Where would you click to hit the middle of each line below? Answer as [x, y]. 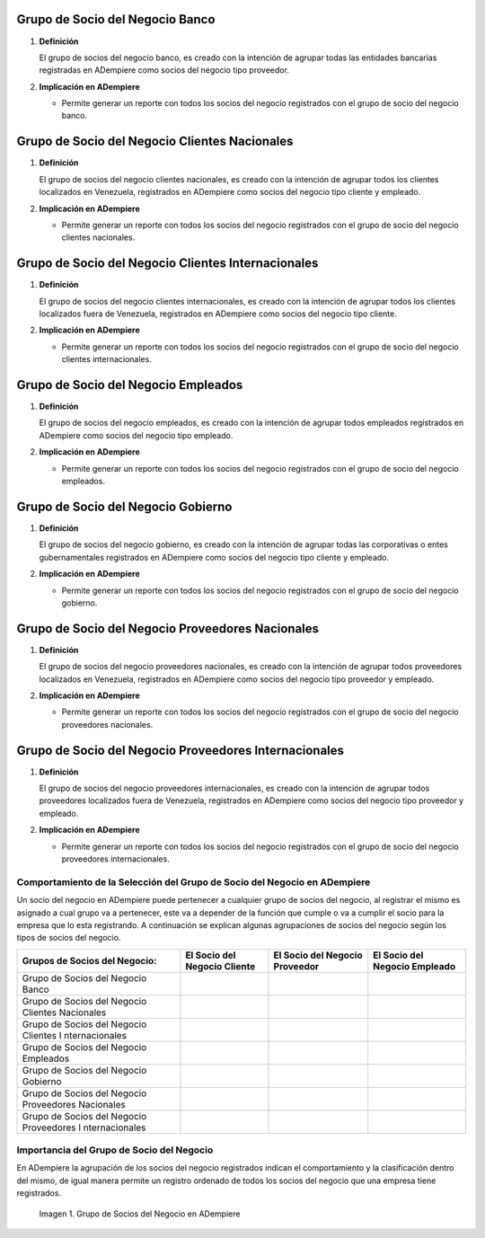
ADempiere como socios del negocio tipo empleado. [136, 435]
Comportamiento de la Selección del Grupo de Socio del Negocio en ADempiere [194, 882]
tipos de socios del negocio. [69, 938]
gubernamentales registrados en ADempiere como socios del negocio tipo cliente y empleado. [214, 557]
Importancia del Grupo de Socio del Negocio [115, 1150]
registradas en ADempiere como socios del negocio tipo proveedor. [164, 70]
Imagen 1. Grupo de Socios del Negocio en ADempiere [140, 1214]
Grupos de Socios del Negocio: [89, 960]
